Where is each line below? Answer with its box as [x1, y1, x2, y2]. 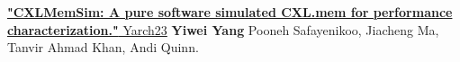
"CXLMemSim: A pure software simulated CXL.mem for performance [7, 3, 453, 21]
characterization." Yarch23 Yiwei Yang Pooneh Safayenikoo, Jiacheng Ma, [7, 20, 439, 39]
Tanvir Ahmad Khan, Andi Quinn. [7, 38, 199, 57]
